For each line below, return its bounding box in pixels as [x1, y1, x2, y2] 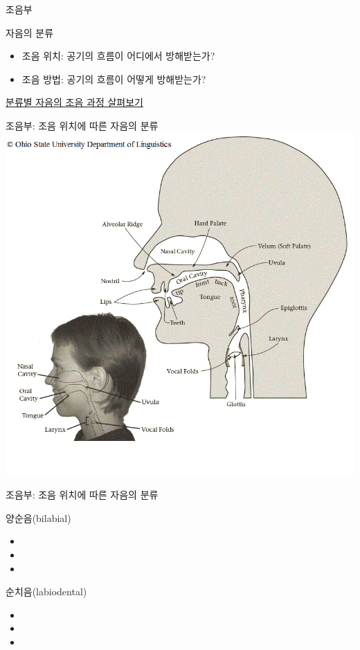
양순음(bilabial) [6, 510, 71, 525]
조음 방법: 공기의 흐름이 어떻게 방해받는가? [21, 71, 206, 86]
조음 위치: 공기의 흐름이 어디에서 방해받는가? [21, 48, 215, 63]
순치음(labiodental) [6, 584, 87, 599]
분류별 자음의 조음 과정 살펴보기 [6, 95, 143, 109]
